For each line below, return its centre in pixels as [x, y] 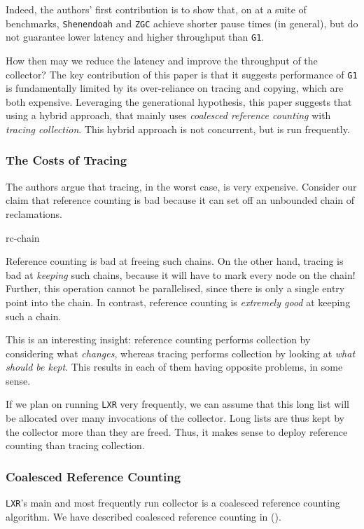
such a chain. [34, 316]
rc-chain [23, 237]
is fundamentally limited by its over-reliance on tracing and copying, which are [175, 88]
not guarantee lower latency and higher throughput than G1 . [135, 37]
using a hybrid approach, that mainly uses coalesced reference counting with [168, 115]
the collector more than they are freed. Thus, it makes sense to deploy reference [177, 431]
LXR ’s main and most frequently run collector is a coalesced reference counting [173, 503]
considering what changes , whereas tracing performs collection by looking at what [181, 353]
